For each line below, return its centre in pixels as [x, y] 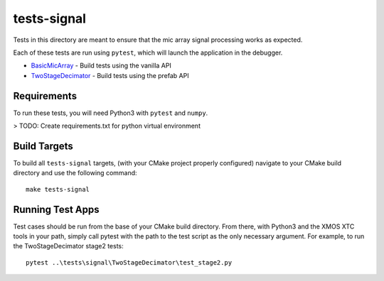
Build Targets [43, 146]
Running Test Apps [56, 209]
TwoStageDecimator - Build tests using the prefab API [110, 75]
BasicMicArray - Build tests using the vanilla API [101, 66]
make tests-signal [58, 189]
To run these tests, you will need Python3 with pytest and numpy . [111, 113]
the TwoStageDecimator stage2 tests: [68, 246]
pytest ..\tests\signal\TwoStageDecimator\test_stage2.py [129, 262]
